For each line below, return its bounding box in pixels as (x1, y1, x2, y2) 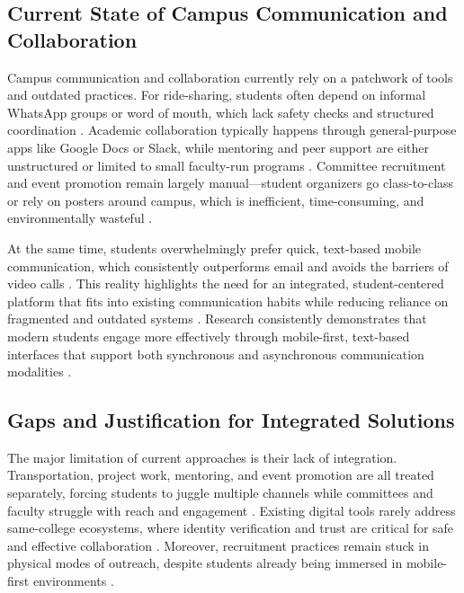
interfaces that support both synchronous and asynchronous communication (7, 344, 424, 363)
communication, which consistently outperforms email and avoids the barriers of (7, 256, 449, 275)
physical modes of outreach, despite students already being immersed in (7, 553, 403, 572)
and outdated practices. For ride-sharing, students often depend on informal (7, 85, 426, 104)
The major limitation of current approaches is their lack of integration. (7, 447, 397, 466)
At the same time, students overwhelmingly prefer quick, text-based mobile (7, 238, 422, 257)
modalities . (7, 362, 72, 381)
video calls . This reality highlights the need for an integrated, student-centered (7, 274, 444, 293)
